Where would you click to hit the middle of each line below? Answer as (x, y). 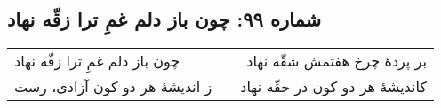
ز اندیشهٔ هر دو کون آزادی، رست (113, 87)
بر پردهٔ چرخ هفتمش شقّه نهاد (337, 61)
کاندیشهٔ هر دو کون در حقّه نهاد (333, 87)
